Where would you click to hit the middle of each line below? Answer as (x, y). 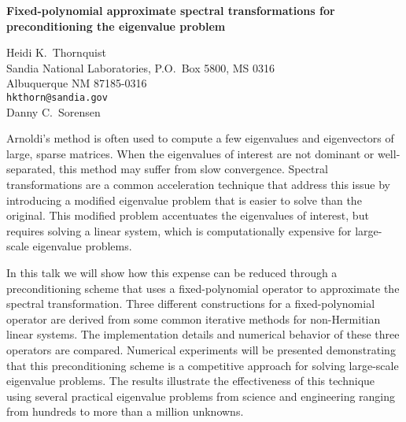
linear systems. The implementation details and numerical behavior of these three (203, 334)
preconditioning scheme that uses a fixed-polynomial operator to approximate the (203, 288)
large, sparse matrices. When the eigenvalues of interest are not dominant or (190, 153)
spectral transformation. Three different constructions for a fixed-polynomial (191, 304)
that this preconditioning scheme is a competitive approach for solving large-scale (203, 365)
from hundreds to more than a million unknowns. (125, 411)
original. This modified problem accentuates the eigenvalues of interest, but (188, 215)
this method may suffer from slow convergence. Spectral (194, 169)
